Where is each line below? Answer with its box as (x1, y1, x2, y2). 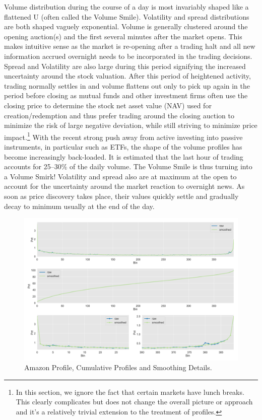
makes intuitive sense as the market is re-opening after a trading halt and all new (4, 41, 255, 51)
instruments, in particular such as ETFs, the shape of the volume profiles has (4, 141, 242, 152)
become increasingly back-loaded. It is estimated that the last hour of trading (4, 151, 243, 162)
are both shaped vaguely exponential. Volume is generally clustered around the (4, 21, 248, 32)
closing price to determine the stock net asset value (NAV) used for (4, 100, 212, 110)
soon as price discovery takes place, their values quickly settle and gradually (4, 190, 239, 201)
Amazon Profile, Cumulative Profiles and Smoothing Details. (24, 362, 212, 373)
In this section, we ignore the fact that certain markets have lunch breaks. (16, 386, 244, 397)
